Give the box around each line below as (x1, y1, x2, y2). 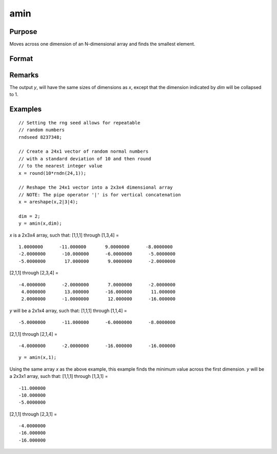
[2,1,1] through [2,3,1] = (9, 411, 57, 417)
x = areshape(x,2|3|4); (18, 199, 78, 205)
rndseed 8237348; (18, 134, 62, 140)
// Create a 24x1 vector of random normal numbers (18, 149, 149, 154)
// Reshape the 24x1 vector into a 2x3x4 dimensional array (18, 185, 173, 190)
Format (9, 54, 33, 63)
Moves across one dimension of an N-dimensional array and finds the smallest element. (9, 41, 195, 47)
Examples (9, 105, 42, 114)
